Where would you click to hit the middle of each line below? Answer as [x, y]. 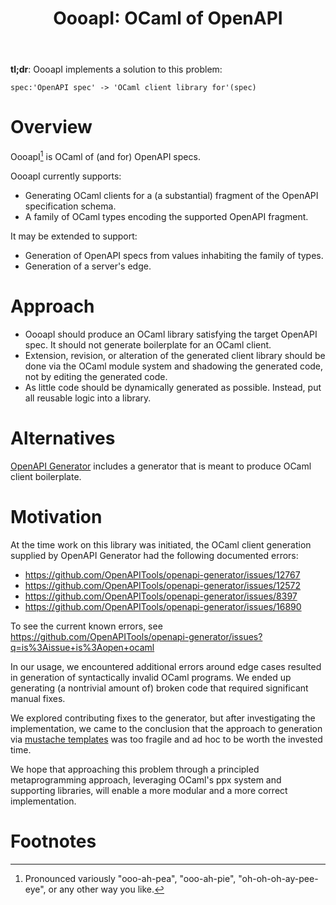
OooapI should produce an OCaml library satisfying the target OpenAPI [171, 334]
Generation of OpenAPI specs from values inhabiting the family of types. [174, 255]
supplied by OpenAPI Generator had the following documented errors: [154, 555]
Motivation [56, 516]
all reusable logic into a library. [88, 398]
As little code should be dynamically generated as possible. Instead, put [173, 387]
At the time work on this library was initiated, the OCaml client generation [161, 544]
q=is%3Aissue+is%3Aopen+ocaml [82, 647]
